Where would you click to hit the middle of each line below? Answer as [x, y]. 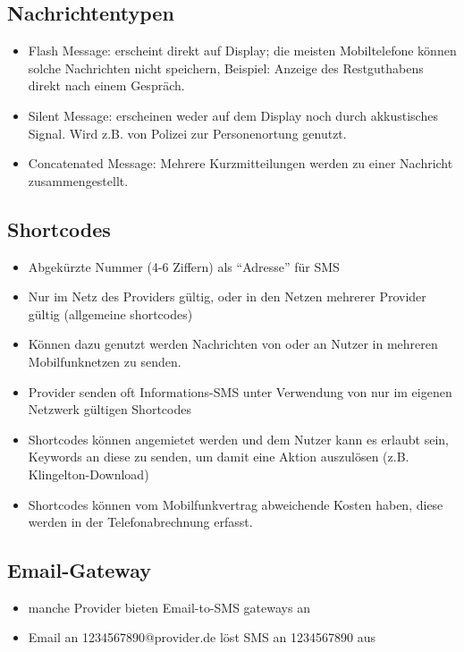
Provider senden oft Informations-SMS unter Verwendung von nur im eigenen [240, 391]
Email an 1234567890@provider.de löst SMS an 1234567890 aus [202, 637]
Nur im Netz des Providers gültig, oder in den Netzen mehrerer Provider [227, 296]
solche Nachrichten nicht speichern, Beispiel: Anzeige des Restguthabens [226, 68]
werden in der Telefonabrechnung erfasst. [140, 522]
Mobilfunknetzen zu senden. [105, 361]
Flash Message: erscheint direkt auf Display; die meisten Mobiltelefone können [242, 51]
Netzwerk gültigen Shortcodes [110, 409]
